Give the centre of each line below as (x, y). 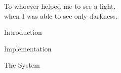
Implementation (28, 48)
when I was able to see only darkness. (61, 15)
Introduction (23, 32)
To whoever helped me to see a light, (60, 6)
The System (22, 65)
